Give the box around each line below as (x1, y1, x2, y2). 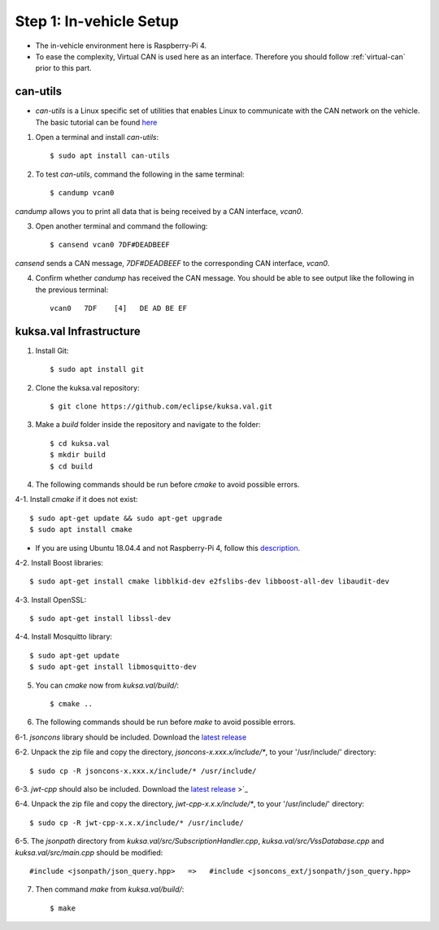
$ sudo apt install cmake (29, 525, 133, 535)
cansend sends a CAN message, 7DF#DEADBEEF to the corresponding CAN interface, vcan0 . (15, 258, 330, 268)
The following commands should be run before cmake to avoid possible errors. (35, 479, 300, 489)
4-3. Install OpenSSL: (15, 595, 87, 605)
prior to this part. (35, 63, 92, 73)
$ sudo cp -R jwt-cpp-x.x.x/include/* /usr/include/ (29, 818, 244, 827)
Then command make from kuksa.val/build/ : (35, 884, 185, 894)
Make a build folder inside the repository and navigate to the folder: (35, 420, 261, 430)
